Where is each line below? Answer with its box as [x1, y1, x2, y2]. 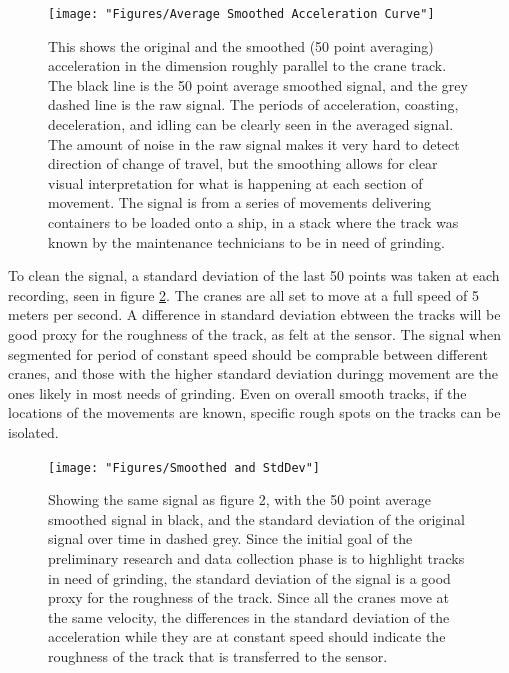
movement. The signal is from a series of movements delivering [48, 192, 432, 213]
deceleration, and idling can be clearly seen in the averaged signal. [48, 114, 454, 135]
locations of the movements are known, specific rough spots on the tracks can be [8, 402, 501, 423]
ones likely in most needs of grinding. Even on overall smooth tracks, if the [8, 382, 467, 403]
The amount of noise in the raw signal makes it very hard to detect [48, 133, 460, 154]
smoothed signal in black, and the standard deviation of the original [48, 508, 465, 529]
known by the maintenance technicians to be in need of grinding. [48, 231, 445, 252]
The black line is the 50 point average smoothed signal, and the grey [48, 74, 468, 95]
